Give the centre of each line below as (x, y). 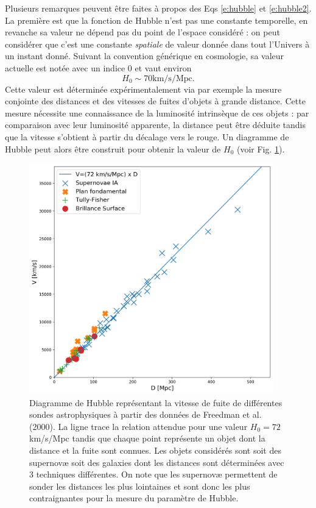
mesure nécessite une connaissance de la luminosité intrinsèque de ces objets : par (157, 113)
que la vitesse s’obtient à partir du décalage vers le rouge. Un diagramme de (147, 136)
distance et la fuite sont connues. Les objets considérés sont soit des (155, 450)
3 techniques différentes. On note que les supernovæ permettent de (153, 474)
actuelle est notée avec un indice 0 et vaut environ (98, 67)
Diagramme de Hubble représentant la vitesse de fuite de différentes (156, 402)
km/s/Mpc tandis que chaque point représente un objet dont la (147, 438)
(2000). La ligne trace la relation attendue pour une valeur (139, 426)
